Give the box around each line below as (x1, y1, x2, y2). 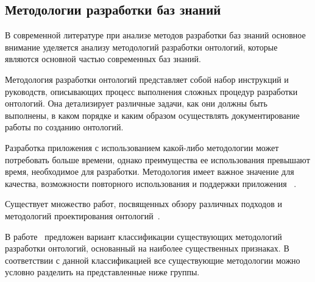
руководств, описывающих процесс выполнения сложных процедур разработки (5, 85, 298, 97)
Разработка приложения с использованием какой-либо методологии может (5, 141, 279, 153)
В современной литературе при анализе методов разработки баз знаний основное (5, 29, 306, 41)
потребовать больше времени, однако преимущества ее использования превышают (5, 153, 310, 166)
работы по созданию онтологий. (5, 121, 124, 133)
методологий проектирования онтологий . (5, 209, 160, 222)
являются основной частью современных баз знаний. (5, 52, 201, 65)
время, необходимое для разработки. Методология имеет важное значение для (5, 165, 294, 178)
